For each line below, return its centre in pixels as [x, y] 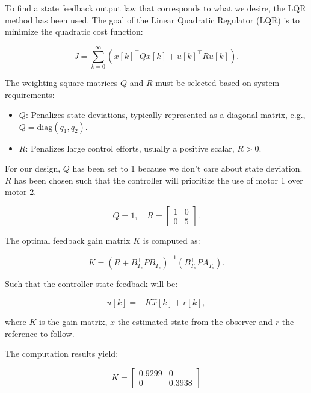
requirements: [30, 94]
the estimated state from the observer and [195, 321]
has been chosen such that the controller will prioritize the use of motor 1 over [159, 180]
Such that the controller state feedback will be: [91, 284]
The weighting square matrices [61, 82]
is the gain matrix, [73, 321]
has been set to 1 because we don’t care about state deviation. [187, 168]
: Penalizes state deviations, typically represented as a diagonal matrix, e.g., [165, 115]
